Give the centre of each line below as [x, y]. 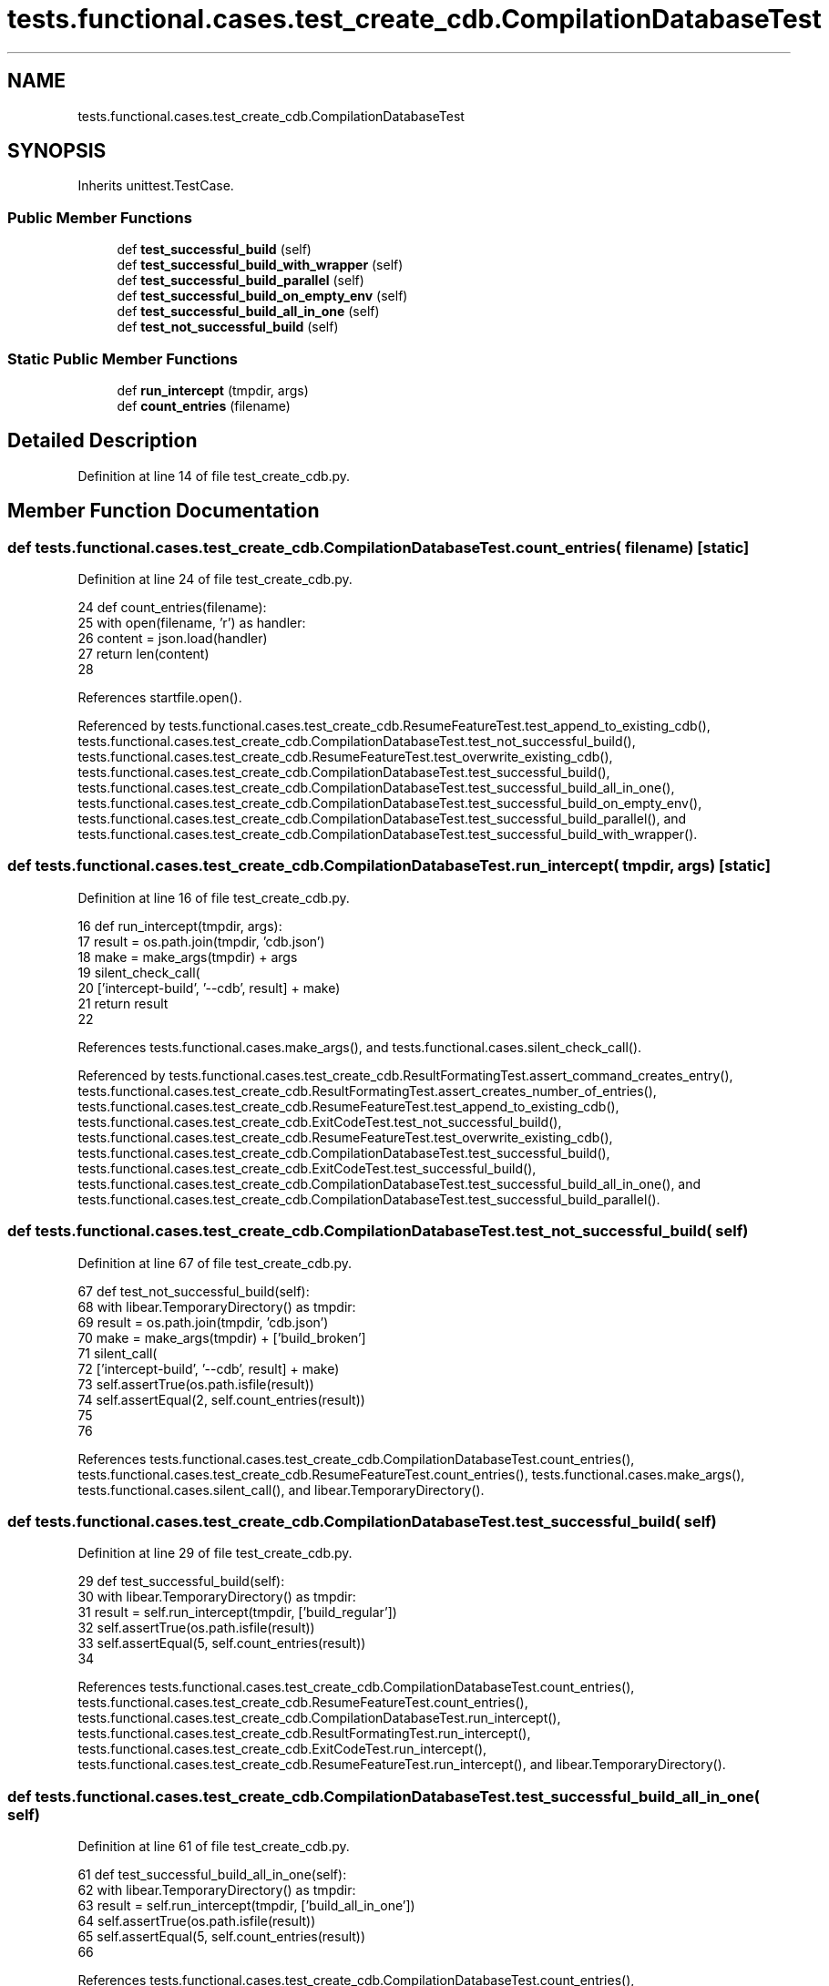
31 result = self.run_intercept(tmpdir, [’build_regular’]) [237, 1612]
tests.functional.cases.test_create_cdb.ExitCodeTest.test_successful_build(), [307, 1168]
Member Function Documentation [164, 511]
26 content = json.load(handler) [173, 638]
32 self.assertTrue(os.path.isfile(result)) [196, 1628]
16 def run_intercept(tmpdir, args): [180, 926]
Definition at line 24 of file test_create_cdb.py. [215, 579]
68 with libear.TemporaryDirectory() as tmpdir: [217, 1306]
